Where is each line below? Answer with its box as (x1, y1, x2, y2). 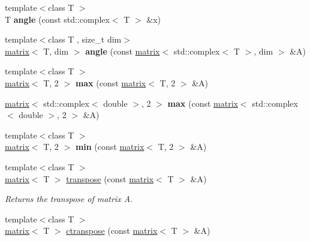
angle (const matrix (85, 44, 160, 57)
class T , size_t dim (48, 33, 122, 46)
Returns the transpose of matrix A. (5, 192, 133, 205)
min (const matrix (75, 140, 145, 153)
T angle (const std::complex (5, 13, 110, 25)
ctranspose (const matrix (66, 224, 158, 237)
